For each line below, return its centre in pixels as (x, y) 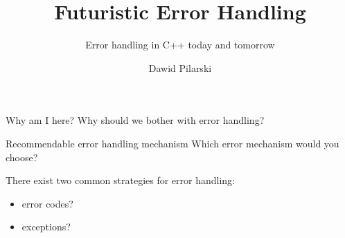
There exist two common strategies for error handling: (121, 180)
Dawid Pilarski (180, 67)
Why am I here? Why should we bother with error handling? (135, 120)
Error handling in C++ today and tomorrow (180, 45)
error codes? (47, 203)
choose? (22, 157)
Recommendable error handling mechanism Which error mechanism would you (172, 143)
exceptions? (46, 227)
